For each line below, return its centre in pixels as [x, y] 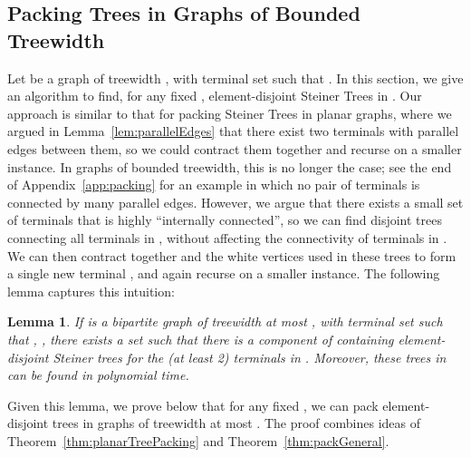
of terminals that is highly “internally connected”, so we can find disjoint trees [225, 220]
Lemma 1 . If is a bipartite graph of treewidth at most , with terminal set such [225, 321]
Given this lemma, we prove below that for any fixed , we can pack [193, 405]
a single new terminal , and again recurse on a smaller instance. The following [224, 273]
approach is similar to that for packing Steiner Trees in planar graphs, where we [230, 113]
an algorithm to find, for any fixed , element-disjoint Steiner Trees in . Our [215, 96]
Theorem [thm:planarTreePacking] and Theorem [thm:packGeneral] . [198, 440]
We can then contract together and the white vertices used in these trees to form [232, 255]
